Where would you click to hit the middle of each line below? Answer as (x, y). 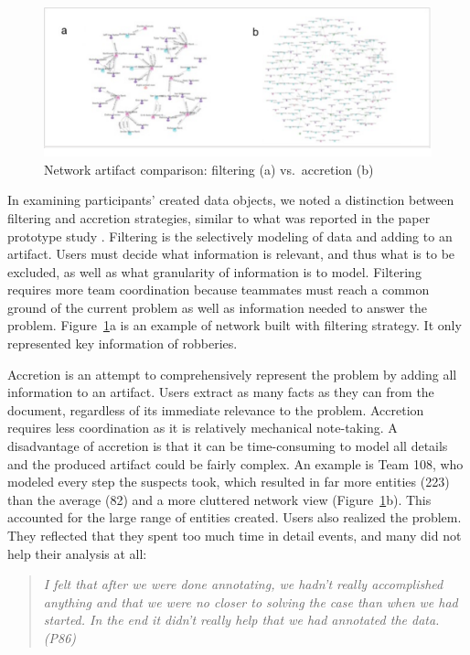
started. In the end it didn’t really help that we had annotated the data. (241, 620)
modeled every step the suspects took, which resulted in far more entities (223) (229, 482)
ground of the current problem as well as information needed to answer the (217, 307)
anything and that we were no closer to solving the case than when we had (251, 601)
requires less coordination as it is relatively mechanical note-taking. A (203, 428)
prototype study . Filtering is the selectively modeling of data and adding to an (230, 236)
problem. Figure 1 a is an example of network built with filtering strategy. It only (235, 325)
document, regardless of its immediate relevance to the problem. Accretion (216, 409)
